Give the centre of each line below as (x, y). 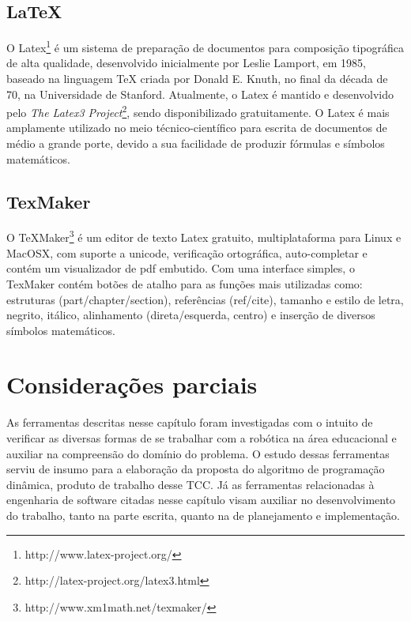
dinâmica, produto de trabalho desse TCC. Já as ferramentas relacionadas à (190, 484)
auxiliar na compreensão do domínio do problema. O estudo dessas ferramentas (198, 453)
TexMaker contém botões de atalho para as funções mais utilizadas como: (185, 283)
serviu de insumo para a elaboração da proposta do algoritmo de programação (196, 469)
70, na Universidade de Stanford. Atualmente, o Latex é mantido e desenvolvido (200, 94)
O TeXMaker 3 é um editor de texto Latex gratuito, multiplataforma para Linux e (204, 236)
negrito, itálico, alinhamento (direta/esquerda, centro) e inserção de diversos (191, 315)
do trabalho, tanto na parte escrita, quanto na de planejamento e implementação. (203, 515)
